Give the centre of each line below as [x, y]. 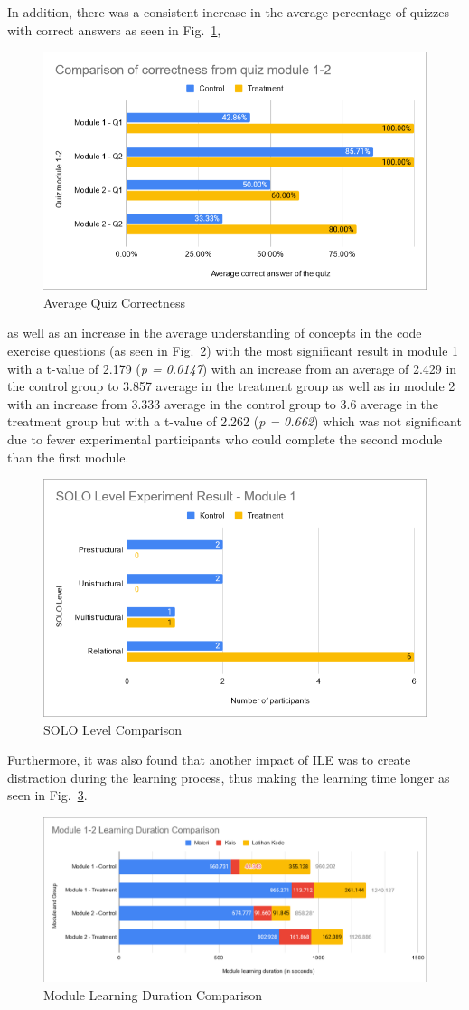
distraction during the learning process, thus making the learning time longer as [229, 777]
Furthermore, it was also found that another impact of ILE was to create [209, 760]
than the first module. [68, 457]
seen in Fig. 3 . [47, 795]
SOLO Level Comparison [113, 729]
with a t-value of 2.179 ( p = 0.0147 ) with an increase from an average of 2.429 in [232, 368]
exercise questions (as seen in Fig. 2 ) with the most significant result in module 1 [233, 351]
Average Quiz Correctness [114, 302]
